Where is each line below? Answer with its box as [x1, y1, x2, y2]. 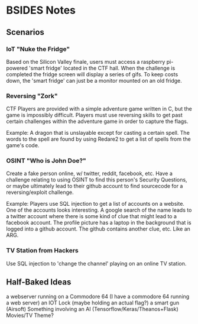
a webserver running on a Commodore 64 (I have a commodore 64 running [6, 293, 190, 300]
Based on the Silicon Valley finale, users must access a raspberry [6, 58, 165, 65]
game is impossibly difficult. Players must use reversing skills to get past [6, 112, 183, 119]
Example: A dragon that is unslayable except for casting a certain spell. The [6, 129, 190, 137]
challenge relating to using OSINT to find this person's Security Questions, [6, 176, 187, 183]
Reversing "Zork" [6, 92, 58, 100]
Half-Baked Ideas [6, 277, 72, 287]
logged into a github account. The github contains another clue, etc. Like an [6, 225, 191, 232]
